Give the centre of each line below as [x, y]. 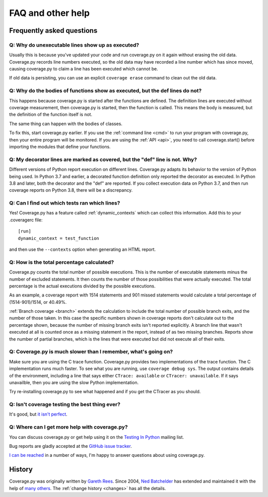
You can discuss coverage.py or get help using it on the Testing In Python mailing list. [97, 437]
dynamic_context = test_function [59, 238]
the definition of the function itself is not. [51, 115]
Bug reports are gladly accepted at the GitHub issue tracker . [70, 446]
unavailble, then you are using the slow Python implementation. [74, 382]
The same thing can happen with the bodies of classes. [66, 124]
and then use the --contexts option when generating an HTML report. [82, 249]
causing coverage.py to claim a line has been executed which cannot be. [84, 69]
